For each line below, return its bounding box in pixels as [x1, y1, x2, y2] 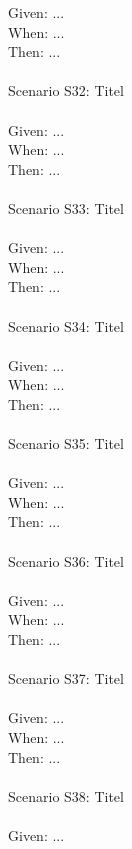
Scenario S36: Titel [8, 550, 124, 571]
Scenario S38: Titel [8, 785, 124, 806]
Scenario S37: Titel [8, 668, 124, 689]
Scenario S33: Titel [8, 197, 124, 218]
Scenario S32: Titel [8, 80, 124, 101]
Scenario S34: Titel [8, 315, 124, 336]
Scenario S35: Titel [8, 433, 124, 454]
